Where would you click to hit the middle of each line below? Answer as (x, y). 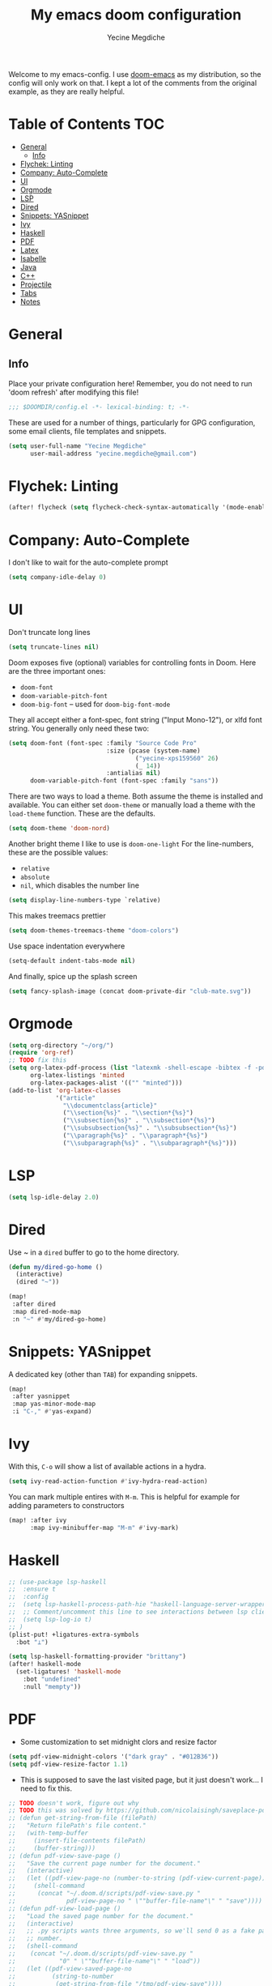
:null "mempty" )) (52, 1686)
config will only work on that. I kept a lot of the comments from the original (133, 83)
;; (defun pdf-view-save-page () (65, 1856)
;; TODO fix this (38, 1060)
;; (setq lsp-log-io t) (50, 1619)
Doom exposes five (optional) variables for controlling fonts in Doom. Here (132, 663)
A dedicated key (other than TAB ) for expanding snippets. (103, 1374)
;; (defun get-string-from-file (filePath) (83, 1818)
